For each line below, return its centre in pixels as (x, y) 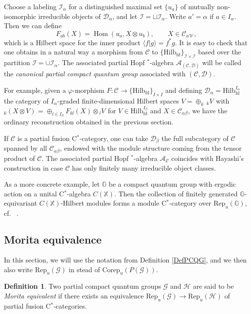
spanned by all (26, 148)
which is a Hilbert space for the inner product (72, 42)
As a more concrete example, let (52, 184)
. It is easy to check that (211, 42)
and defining (184, 90)
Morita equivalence (53, 239)
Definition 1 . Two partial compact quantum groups (82, 286)
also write (18, 269)
